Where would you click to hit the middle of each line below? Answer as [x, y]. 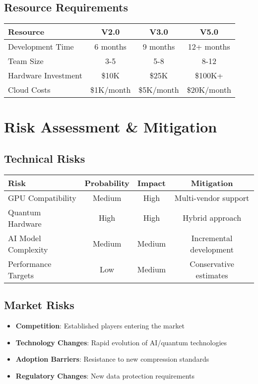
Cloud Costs [29, 90]
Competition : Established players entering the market [100, 325]
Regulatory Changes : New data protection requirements [105, 375]
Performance [30, 263]
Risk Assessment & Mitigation [111, 127]
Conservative [212, 263]
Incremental [212, 238]
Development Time [41, 47]
